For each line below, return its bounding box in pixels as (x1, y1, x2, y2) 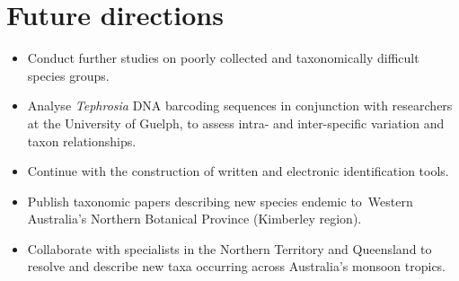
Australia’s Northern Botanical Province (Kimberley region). (27, 209, 362, 228)
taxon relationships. (27, 131, 137, 150)
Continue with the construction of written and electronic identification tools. (27, 162, 449, 180)
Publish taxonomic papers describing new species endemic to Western (27, 191, 413, 210)
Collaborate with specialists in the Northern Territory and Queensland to (27, 239, 432, 258)
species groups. (27, 66, 110, 84)
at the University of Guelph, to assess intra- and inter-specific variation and (27, 113, 445, 132)
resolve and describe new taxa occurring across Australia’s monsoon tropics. (27, 257, 446, 276)
